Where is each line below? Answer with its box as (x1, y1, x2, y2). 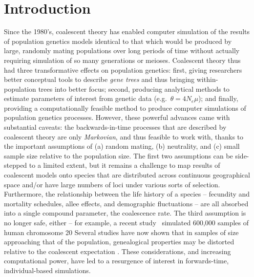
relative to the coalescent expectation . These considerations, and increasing (4, 246, 231, 256)
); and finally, (198, 93, 238, 103)
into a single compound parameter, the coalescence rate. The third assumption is (4, 208, 246, 218)
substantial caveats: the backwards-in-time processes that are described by (4, 122, 227, 132)
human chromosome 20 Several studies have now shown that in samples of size (4, 227, 239, 237)
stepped (4, 160, 27, 170)
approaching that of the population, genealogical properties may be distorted (4, 237, 234, 247)
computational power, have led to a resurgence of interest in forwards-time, (4, 256, 229, 266)
